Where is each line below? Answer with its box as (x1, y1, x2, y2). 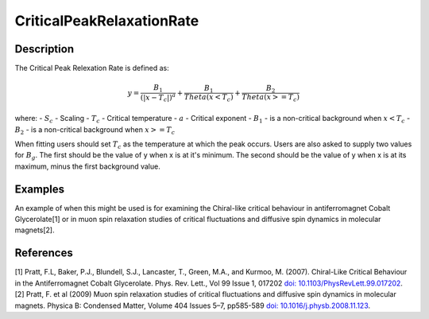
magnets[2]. (14, 225, 55, 235)
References (14, 247, 73, 260)
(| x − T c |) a (140, 91, 176, 103)
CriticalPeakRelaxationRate (14, 12, 199, 29)
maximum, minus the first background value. (14, 161, 160, 171)
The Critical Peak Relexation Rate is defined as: (14, 64, 170, 73)
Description (14, 42, 75, 56)
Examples (14, 182, 65, 196)
